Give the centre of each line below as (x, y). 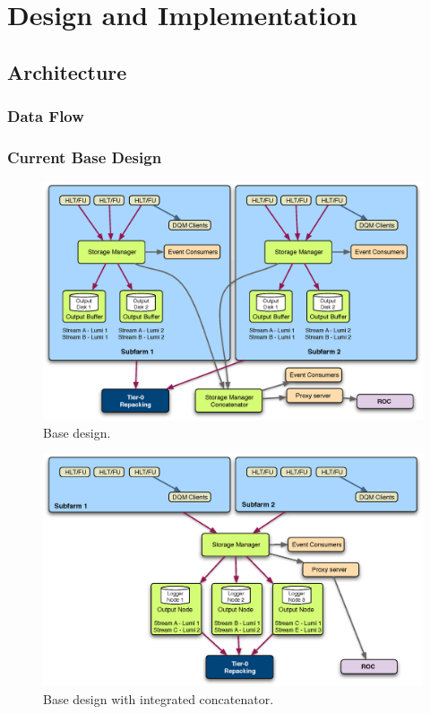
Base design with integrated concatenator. (159, 698)
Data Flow (46, 116)
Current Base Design (85, 157)
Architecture (67, 71)
